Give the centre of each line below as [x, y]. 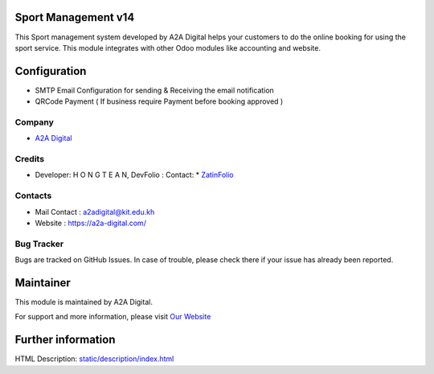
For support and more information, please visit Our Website [113, 317]
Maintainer [43, 283]
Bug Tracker [39, 244]
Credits [29, 159]
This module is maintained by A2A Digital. [84, 302]
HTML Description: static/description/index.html [94, 359]
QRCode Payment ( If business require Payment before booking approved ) [159, 101]
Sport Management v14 [75, 17]
